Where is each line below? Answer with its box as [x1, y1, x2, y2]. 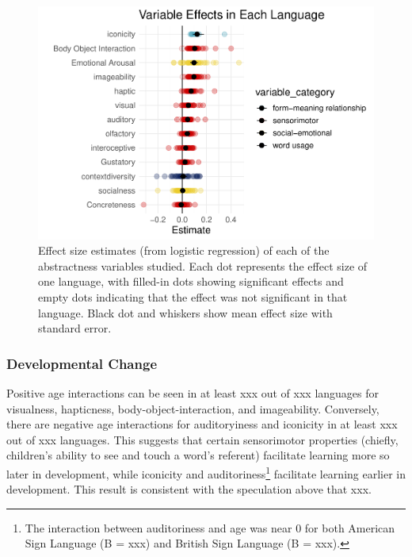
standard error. [38, 320, 112, 336]
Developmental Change [6, 353, 157, 373]
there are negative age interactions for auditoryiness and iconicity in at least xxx [6, 416, 398, 432]
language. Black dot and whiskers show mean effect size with [38, 304, 333, 321]
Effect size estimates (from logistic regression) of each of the [38, 242, 330, 259]
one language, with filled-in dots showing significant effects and [38, 273, 344, 290]
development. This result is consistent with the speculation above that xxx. [6, 481, 372, 497]
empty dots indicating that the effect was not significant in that [38, 288, 348, 305]
